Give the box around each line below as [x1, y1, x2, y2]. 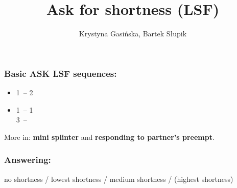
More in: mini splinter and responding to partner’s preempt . [4, 131, 215, 142]
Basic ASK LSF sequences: [4, 67, 117, 79]
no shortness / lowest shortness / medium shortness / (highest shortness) [4, 173, 233, 184]
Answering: [4, 153, 51, 166]
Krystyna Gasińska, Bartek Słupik [79, 28, 187, 39]
